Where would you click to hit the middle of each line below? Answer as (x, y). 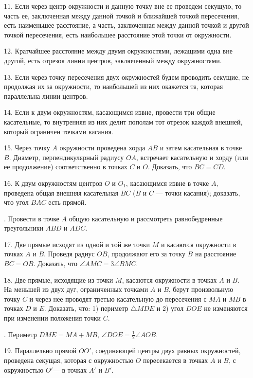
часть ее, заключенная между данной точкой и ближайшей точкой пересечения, (122, 15)
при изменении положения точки (53, 318)
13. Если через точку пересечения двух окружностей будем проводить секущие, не (126, 77)
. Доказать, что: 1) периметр (86, 308)
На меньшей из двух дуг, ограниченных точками (76, 289)
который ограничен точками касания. (59, 131)
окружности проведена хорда (102, 148)
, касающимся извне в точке (167, 183)
